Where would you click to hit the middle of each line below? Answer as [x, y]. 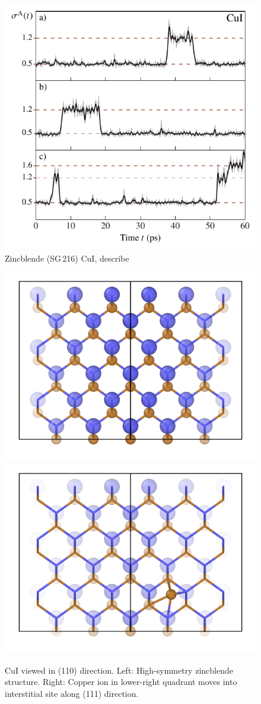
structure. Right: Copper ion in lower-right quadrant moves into [121, 682]
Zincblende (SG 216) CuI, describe [67, 258]
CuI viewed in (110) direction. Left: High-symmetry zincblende [119, 670]
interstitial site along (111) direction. [72, 693]
